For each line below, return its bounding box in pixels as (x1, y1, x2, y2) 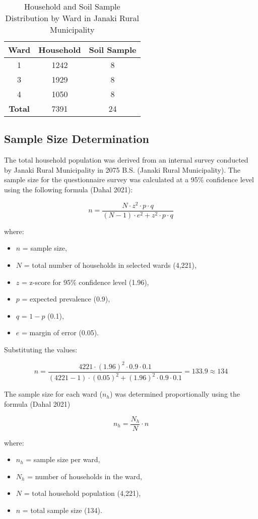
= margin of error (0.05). (21, 327, 99, 338)
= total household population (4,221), (24, 488, 141, 498)
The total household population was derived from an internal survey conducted (4, 155, 248, 165)
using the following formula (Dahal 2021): (4, 184, 133, 194)
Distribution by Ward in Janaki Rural (5, 12, 139, 24)
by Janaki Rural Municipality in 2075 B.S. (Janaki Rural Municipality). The (4, 164, 240, 175)
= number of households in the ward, (27, 471, 142, 481)
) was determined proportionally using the (109, 389, 240, 399)
